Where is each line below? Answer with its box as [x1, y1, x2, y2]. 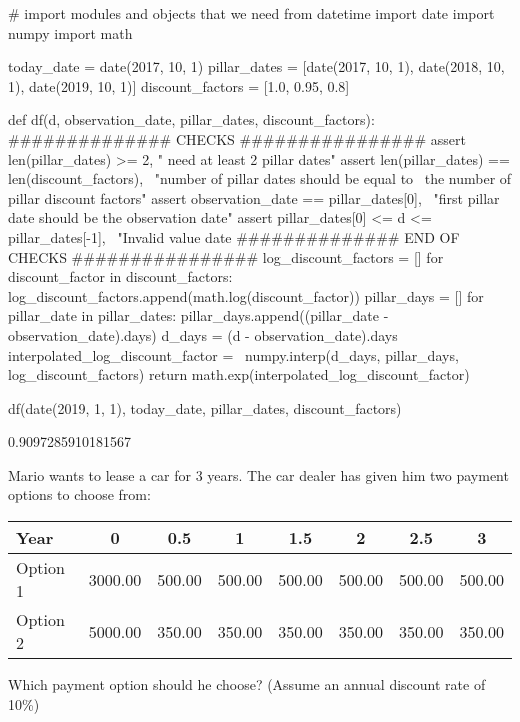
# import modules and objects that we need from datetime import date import [8, 3, 495, 23]
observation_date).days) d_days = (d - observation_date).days [8, 324, 398, 345]
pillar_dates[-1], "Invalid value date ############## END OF [8, 226, 460, 247]
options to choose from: [8, 484, 151, 505]
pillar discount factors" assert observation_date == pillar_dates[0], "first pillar [8, 187, 500, 208]
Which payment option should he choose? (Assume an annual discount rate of [8, 674, 486, 695]
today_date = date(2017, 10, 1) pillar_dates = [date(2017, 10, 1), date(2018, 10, [8, 56, 505, 77]
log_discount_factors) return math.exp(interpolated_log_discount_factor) [8, 364, 470, 385]
